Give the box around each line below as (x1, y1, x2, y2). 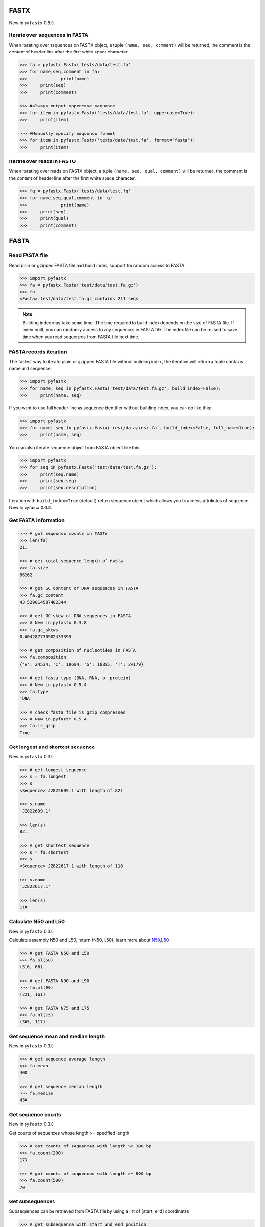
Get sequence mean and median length (9, 1033, 105, 1040)
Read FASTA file (9, 252, 48, 259)
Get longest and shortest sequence (9, 744, 95, 750)
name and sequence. (9, 366, 52, 372)
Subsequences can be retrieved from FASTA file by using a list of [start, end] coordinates (9, 1208, 189, 1214)
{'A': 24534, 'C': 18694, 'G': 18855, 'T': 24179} (19, 661, 144, 667)
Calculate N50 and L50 (9, 918, 65, 925)
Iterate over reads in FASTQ (9, 158, 76, 165)
